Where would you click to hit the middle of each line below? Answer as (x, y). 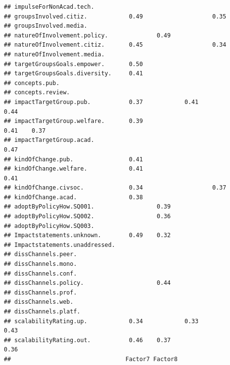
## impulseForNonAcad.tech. (49, 7)
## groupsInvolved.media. (46, 26)
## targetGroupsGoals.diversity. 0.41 (74, 74)
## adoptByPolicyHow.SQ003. (49, 226)
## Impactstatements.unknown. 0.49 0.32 (87, 235)
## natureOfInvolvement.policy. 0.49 (87, 35)
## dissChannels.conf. (41, 273)
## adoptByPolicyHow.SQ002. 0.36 (87, 217)
